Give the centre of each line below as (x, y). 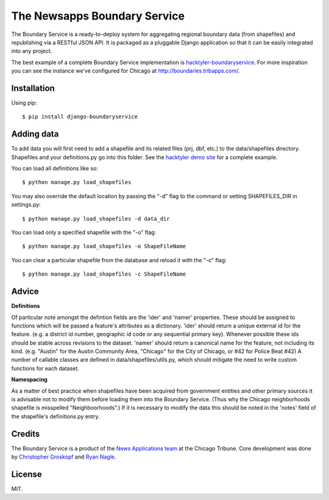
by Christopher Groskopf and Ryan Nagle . (64, 457)
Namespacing (30, 380)
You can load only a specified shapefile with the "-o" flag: (84, 232)
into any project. (32, 51)
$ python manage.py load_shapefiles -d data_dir (96, 219)
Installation (33, 88)
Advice (25, 292)
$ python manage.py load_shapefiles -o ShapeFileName (104, 246)
